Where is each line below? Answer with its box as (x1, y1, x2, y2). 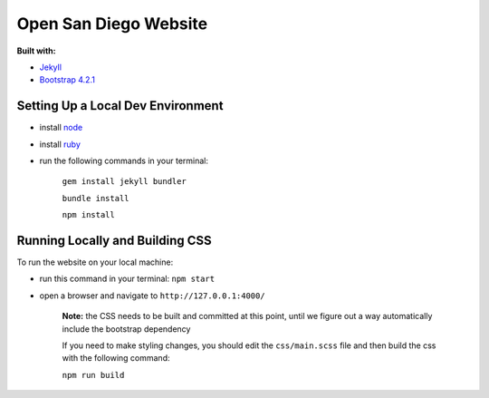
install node (39, 122, 83, 133)
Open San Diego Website (16, 14, 208, 34)
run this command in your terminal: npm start (39, 273, 216, 285)
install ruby (39, 139, 81, 150)
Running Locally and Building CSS (16, 233, 212, 248)
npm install (62, 209, 115, 220)
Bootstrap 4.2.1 (39, 74, 95, 85)
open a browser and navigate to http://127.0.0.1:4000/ (39, 290, 266, 301)
